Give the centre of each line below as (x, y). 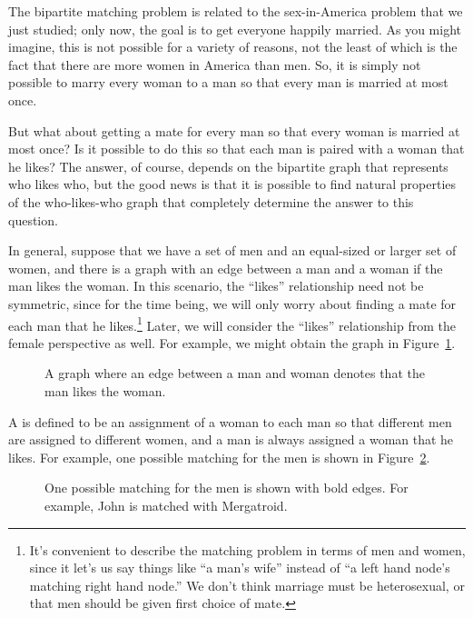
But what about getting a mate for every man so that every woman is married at (234, 130)
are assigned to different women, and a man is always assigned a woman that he (231, 439)
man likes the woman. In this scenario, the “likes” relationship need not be (216, 286)
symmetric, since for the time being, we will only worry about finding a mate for (232, 303)
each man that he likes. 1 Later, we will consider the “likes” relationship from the (232, 324)
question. (33, 219)
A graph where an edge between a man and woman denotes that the (235, 373)
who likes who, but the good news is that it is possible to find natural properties (232, 184)
